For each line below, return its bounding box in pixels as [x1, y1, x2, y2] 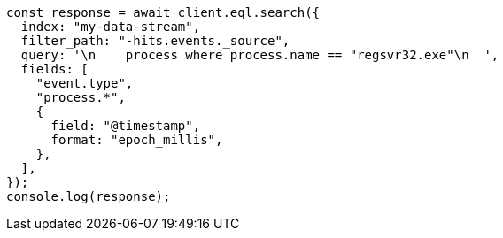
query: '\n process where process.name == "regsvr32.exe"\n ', [20, 48, 499, 62]
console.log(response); [6, 189, 171, 203]
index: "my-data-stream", [20, 19, 201, 34]
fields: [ [20, 62, 89, 76]
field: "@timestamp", [50, 119, 201, 133]
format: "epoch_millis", [50, 133, 223, 147]
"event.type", [35, 76, 134, 90]
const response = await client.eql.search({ [6, 5, 321, 19]
